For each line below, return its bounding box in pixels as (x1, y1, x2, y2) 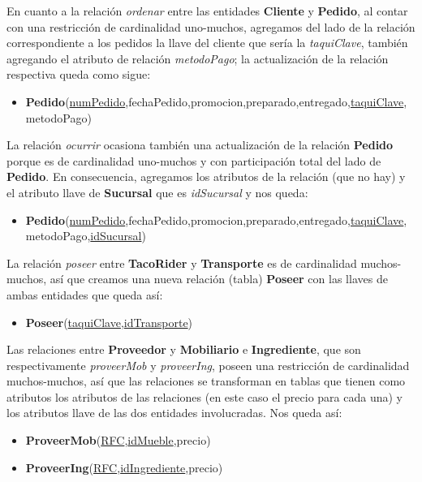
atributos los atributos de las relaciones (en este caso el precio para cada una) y (6, 388, 403, 405)
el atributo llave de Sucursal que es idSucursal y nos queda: (6, 183, 308, 200)
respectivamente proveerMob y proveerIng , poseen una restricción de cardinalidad (6, 356, 410, 373)
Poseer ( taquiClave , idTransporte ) (25, 313, 193, 330)
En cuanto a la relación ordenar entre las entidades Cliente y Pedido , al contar (6, 2, 408, 19)
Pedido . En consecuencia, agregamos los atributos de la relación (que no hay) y (6, 168, 406, 185)
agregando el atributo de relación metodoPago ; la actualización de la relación (6, 49, 389, 67)
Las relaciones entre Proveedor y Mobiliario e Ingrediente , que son (6, 341, 361, 358)
